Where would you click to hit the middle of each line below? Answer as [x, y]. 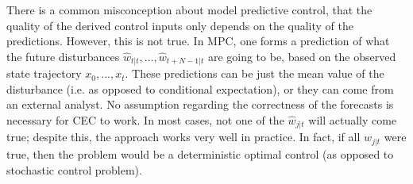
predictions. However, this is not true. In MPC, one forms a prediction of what [198, 41]
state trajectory [44, 73]
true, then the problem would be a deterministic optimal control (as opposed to [200, 153]
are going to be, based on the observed [302, 56]
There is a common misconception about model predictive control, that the [189, 10]
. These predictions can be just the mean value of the [255, 73]
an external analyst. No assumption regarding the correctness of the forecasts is [200, 104]
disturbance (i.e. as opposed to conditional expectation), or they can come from [200, 88]
